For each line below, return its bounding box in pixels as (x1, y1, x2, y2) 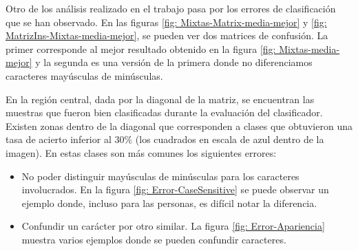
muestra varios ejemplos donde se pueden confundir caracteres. (21, 232, 286, 246)
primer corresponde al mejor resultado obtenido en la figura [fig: (6, 41, 276, 56)
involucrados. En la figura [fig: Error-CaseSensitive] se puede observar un (21, 182, 329, 197)
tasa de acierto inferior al (6, 132, 112, 146)
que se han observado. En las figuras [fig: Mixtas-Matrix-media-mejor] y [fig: (6, 14, 327, 29)
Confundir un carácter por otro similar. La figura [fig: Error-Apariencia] (21, 219, 325, 233)
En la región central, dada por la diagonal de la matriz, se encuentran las (6, 91, 315, 106)
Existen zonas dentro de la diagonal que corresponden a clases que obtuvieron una (6, 118, 352, 133)
